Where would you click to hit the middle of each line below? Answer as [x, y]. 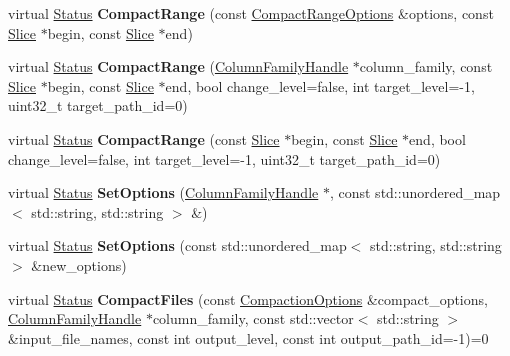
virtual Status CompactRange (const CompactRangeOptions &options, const [251, 13]
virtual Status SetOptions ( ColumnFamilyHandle [163, 192]
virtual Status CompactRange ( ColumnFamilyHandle [178, 66]
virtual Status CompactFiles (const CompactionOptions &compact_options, [248, 298]
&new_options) [79, 264]
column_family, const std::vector [253, 318]
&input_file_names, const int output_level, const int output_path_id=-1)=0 [248, 337]
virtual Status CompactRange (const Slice [144, 138]
